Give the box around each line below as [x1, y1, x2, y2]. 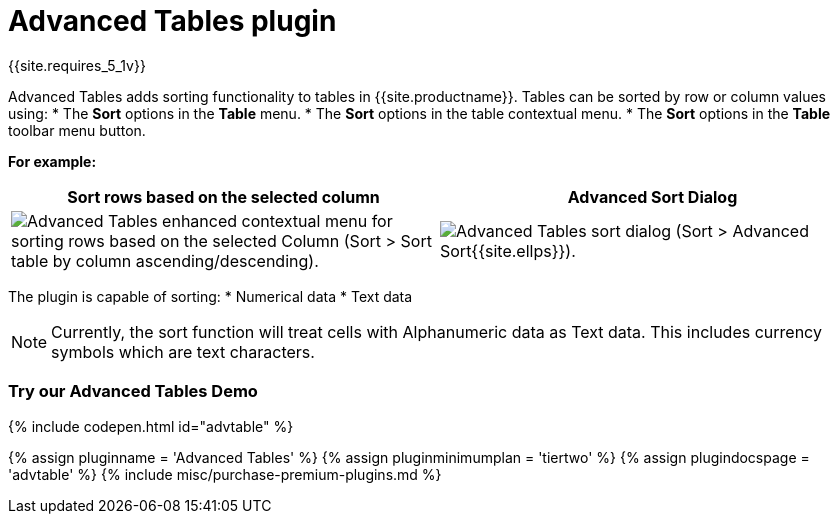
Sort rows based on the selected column [67, 186, 380, 207]
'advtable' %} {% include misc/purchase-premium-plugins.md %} [8, 465, 442, 483]
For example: [8, 152, 97, 170]
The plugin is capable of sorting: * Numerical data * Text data [8, 287, 413, 305]
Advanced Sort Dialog [567, 186, 738, 207]
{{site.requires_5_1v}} [8, 56, 146, 74]
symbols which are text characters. [51, 341, 315, 362]
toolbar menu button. [8, 121, 146, 139]
